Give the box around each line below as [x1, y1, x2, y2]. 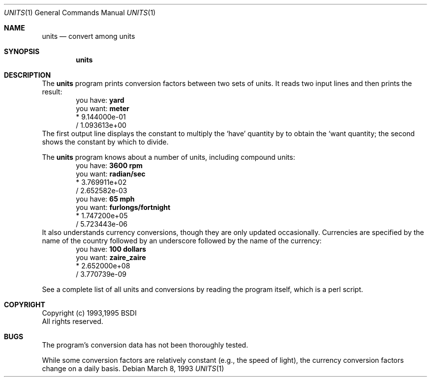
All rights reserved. [42, 317, 103, 325]
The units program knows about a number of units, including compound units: [42, 153, 295, 161]
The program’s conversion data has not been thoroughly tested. [42, 341, 248, 349]
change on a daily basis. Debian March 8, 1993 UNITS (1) [42, 364, 224, 373]
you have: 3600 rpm [76, 161, 143, 170]
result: [42, 88, 62, 96]
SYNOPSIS [4, 47, 40, 56]
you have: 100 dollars [76, 245, 146, 253]
